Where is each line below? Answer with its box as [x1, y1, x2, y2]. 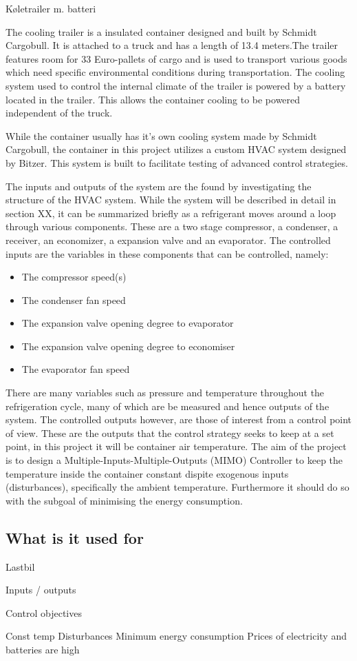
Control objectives [6, 605, 82, 620]
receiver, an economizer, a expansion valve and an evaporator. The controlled [6, 232, 331, 247]
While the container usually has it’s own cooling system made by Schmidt [6, 128, 317, 143]
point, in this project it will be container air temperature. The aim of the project [6, 439, 347, 454]
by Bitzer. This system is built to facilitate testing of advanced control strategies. [6, 155, 348, 170]
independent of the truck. [6, 105, 113, 120]
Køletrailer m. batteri [6, 1, 96, 15]
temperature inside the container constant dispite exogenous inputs [6, 466, 289, 480]
